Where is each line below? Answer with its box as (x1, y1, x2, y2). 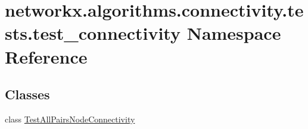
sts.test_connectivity (5, 21, 181, 45)
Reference (5, 44, 88, 68)
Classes (5, 85, 50, 103)
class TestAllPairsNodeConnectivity (5, 112, 135, 125)
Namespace (186, 21, 281, 45)
